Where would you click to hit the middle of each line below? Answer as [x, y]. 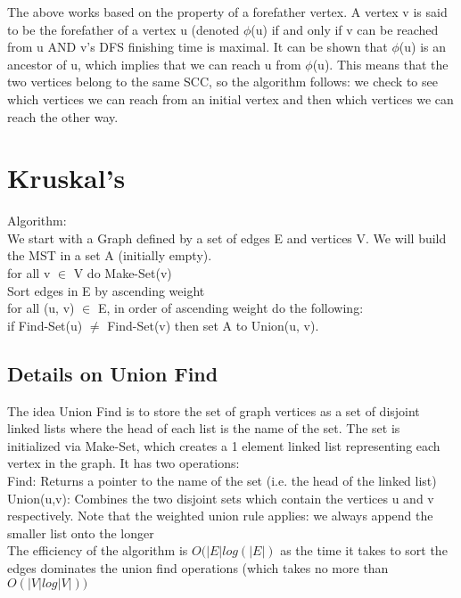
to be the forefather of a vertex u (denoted [123, 29]
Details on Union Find [113, 373]
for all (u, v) [41, 308]
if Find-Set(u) [45, 325]
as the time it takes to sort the [364, 550]
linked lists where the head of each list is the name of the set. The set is [204, 428]
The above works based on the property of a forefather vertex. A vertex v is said [227, 12]
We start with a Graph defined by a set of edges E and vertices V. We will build [227, 238]
